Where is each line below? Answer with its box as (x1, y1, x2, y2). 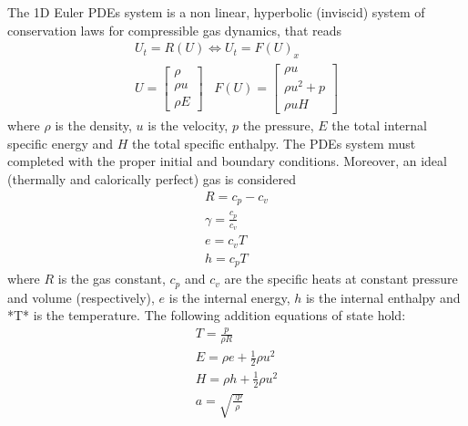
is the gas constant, (57, 269, 166, 288)
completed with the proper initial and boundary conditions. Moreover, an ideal (7, 151, 447, 171)
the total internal (331, 116, 427, 135)
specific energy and (7, 133, 114, 152)
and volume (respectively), (7, 287, 155, 307)
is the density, (55, 116, 132, 135)
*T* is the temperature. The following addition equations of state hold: (7, 306, 406, 325)
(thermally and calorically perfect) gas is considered (7, 170, 296, 189)
